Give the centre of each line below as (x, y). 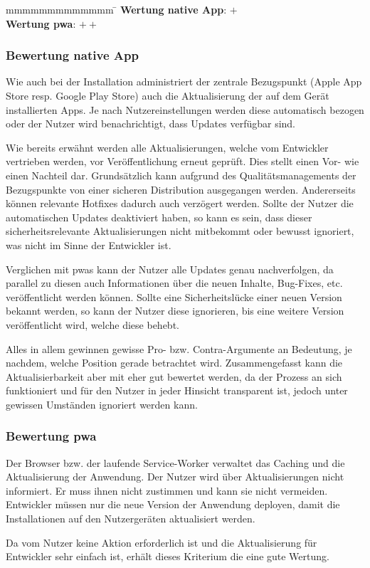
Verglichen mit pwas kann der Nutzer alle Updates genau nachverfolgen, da (170, 269)
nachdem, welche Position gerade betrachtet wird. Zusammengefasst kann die (174, 363)
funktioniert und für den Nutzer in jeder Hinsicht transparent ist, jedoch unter (177, 390)
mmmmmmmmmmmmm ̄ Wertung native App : (116, 9)
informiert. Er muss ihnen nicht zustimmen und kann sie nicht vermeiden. (167, 490)
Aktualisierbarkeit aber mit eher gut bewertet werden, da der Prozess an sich (174, 376)
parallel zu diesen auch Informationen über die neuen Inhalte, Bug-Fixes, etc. (174, 283)
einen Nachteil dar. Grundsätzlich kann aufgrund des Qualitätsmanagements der (181, 175)
